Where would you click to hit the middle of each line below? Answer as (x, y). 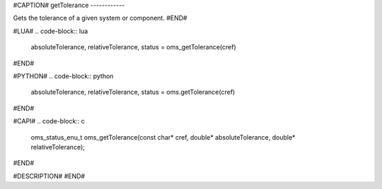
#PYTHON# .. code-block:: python (63, 76)
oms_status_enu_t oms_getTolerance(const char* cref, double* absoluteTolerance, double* (163, 137)
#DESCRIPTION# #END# (49, 176)
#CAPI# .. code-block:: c (49, 121)
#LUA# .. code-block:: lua (51, 31)
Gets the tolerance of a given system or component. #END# (100, 18)
